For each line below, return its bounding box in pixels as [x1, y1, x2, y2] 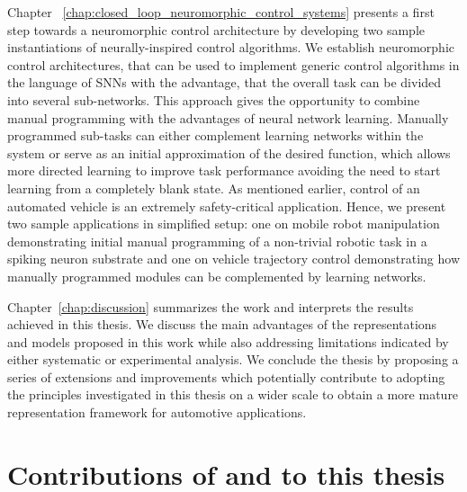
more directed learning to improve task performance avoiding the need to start [7, 161, 441, 180]
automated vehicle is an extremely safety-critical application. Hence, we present [7, 196, 446, 215]
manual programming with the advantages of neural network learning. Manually [7, 108, 449, 127]
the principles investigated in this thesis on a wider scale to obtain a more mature [7, 385, 459, 404]
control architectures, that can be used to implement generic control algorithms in [7, 55, 460, 74]
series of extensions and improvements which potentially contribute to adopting [7, 367, 445, 386]
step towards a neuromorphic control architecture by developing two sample [7, 20, 426, 39]
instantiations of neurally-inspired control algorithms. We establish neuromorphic [7, 38, 454, 57]
